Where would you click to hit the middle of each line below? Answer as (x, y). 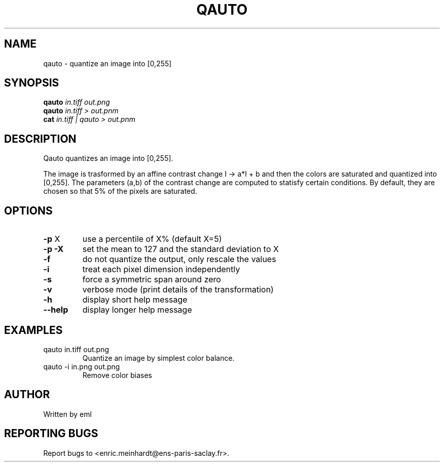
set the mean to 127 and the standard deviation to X (180, 249)
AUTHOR (27, 395)
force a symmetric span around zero (152, 280)
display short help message (135, 300)
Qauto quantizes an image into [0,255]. (108, 158)
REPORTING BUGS (51, 434)
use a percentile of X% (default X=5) (152, 239)
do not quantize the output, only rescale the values (179, 259)
